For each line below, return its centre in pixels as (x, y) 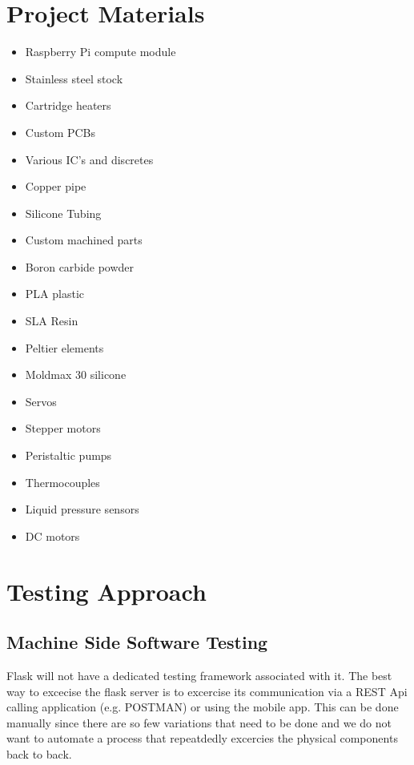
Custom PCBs (60, 132)
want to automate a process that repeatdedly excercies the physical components (202, 738)
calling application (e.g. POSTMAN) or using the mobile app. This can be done (203, 707)
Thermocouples (62, 482)
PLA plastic (54, 294)
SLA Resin (52, 321)
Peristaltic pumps (68, 455)
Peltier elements (64, 347)
